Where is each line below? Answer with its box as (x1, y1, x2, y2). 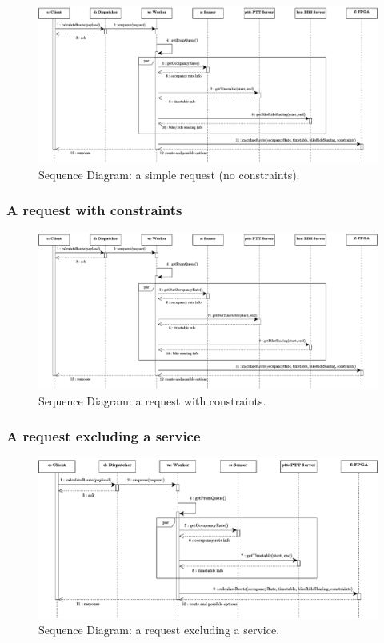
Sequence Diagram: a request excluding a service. (38, 621, 280, 638)
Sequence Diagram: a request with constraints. (38, 392, 266, 409)
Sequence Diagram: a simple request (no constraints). (38, 166, 300, 182)
